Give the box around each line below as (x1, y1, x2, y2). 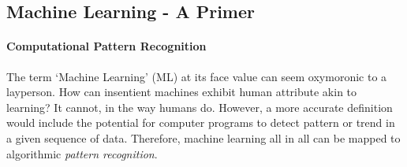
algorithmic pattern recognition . (6, 145, 158, 161)
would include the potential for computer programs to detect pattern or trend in (6, 114, 395, 131)
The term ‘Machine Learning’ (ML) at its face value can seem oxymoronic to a (6, 68, 387, 84)
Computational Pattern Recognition (6, 38, 207, 54)
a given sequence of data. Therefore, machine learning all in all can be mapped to (6, 129, 401, 146)
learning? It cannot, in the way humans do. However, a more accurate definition (6, 98, 393, 115)
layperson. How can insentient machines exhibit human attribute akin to (6, 83, 357, 100)
